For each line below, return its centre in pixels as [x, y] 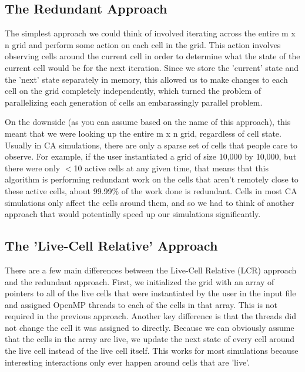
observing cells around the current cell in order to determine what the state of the [152, 56]
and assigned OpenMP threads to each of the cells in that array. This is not [141, 304]
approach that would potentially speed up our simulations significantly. [133, 214]
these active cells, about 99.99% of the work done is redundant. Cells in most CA [151, 190]
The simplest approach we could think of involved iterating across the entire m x [150, 33]
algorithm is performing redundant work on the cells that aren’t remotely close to [152, 179]
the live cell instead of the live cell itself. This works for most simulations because [152, 351]
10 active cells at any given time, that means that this [171, 168]
